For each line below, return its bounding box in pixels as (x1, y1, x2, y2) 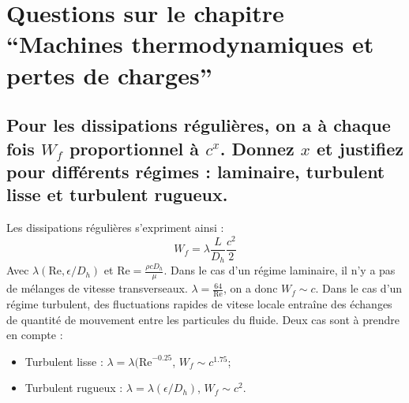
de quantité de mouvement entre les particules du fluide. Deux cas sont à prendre (6, 311, 400, 327)
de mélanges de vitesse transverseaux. (6, 280, 188, 297)
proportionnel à (69, 136, 200, 160)
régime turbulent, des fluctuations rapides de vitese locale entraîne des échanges (6, 295, 392, 312)
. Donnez (220, 136, 295, 160)
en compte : (6, 327, 63, 343)
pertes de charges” (6, 58, 212, 91)
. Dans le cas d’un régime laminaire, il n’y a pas (163, 262, 396, 278)
